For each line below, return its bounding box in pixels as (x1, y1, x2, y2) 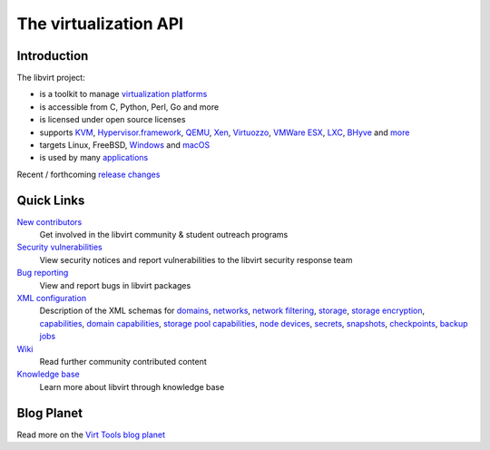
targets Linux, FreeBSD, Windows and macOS (39, 140, 211, 151)
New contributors (16, 216, 83, 227)
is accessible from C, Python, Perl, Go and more (39, 101, 220, 112)
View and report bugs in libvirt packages (39, 279, 191, 290)
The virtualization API (16, 14, 184, 34)
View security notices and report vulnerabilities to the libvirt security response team (39, 254, 353, 265)
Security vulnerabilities (16, 241, 103, 253)
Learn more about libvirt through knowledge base (39, 381, 225, 392)
